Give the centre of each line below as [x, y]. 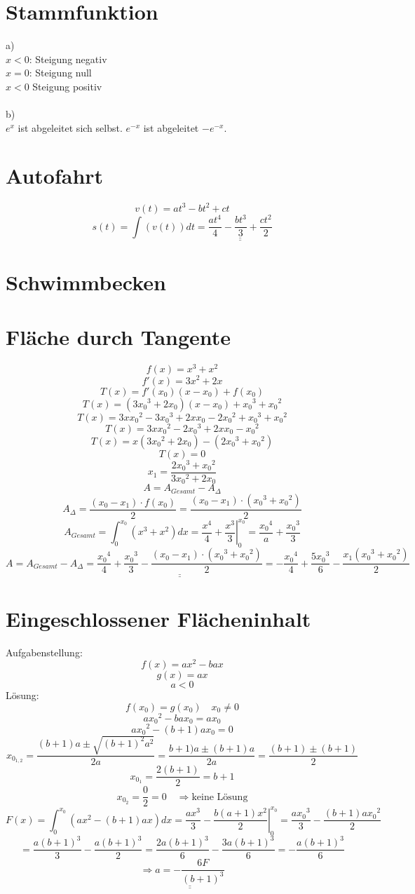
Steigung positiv [67, 86]
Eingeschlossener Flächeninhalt [158, 618]
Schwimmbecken [86, 282]
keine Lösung [220, 797]
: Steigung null [60, 73]
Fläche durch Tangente [118, 337]
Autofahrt [55, 176]
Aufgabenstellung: [44, 652]
